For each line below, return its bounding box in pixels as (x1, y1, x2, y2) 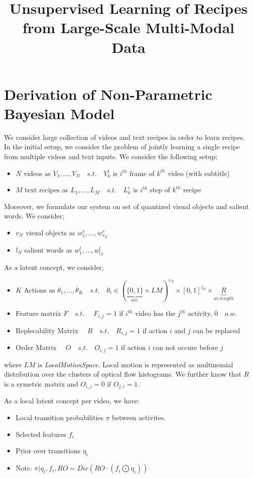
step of (150, 184, 170, 195)
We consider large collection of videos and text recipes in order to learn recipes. (4, 131, 245, 142)
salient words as (24, 244, 73, 255)
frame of (129, 168, 155, 178)
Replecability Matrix (15, 325, 79, 335)
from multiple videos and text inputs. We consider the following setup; (4, 151, 218, 162)
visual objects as (25, 227, 76, 238)
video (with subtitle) (168, 168, 230, 178)
